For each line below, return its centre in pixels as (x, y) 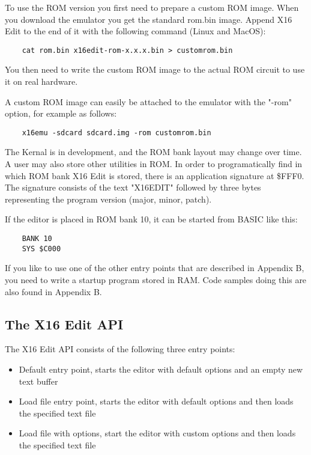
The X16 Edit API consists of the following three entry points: (120, 349)
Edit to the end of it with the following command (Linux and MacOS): (135, 31)
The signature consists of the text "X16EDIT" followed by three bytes (133, 187)
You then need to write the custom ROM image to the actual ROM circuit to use (155, 69)
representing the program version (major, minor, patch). (108, 199)
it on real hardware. (41, 81)
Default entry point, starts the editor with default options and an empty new (161, 369)
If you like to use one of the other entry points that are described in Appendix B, (155, 268)
